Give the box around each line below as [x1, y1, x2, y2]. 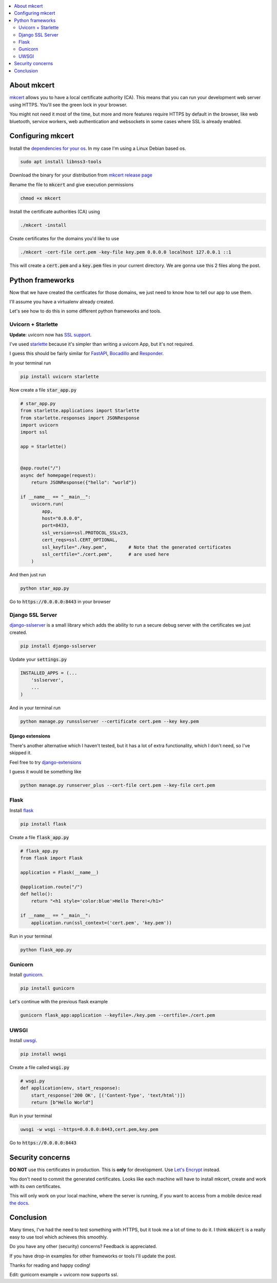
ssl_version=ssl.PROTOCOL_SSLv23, [42, 530, 129, 536]
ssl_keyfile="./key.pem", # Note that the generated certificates [42, 544, 232, 550]
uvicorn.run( [31, 501, 64, 507]
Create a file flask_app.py [9, 834, 69, 840]
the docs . [9, 1200, 30, 1206]
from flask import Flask [20, 855, 83, 861]
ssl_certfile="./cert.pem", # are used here [42, 551, 169, 557]
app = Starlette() [20, 444, 67, 450]
